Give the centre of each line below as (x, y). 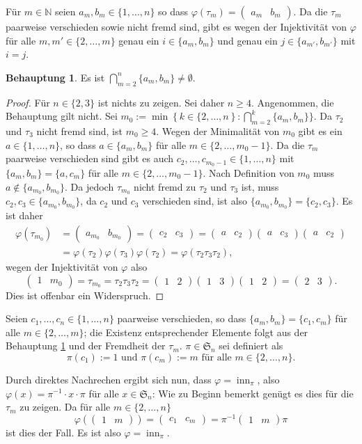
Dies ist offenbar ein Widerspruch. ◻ (85, 295)
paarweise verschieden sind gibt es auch (90, 158)
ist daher (24, 215)
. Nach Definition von (249, 173)
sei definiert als (251, 346)
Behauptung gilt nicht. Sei (62, 116)
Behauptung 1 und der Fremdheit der (86, 346)
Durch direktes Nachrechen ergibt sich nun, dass (109, 379)
